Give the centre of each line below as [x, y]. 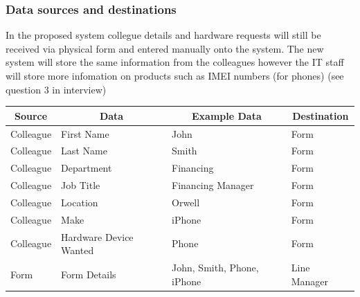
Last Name [84, 151]
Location [80, 202]
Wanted [78, 250]
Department [87, 168]
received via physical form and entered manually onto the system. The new [165, 48]
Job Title [81, 185]
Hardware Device [97, 236]
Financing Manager [213, 185]
